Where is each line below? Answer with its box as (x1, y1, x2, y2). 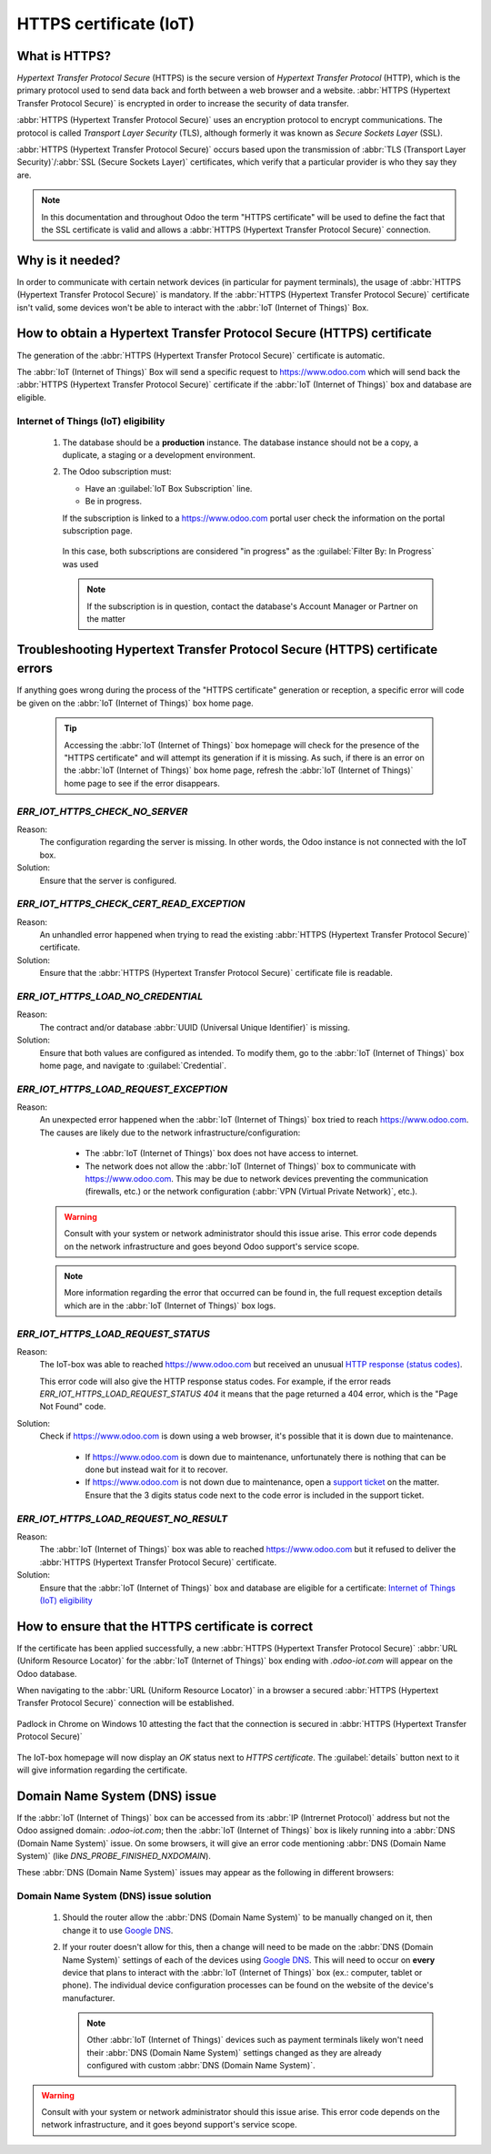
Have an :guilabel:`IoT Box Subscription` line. (85, 483, 253, 493)
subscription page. (62, 525, 133, 536)
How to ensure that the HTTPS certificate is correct (16, 1619, 314, 1634)
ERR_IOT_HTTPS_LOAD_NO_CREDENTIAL (16, 991, 204, 1002)
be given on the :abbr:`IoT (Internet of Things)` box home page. (16, 697, 254, 708)
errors (16, 661, 54, 676)
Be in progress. (85, 496, 143, 507)
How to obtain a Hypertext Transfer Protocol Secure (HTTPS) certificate (16, 326, 432, 341)
